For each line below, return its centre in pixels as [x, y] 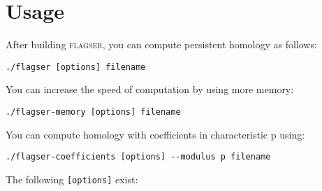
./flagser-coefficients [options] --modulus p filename [138, 157]
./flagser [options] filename [76, 67]
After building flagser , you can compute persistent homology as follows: [161, 44]
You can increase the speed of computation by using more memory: [150, 89]
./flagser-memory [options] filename [93, 112]
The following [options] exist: [72, 179]
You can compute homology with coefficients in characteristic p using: [155, 134]
